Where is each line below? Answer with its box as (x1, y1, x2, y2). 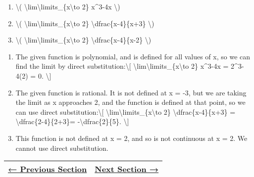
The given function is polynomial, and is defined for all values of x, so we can (15, 51, 251, 61)
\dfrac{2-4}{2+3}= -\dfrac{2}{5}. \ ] (15, 116, 129, 127)
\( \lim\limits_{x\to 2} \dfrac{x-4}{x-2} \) (15, 35, 152, 45)
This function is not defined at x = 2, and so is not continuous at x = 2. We (15, 133, 248, 143)
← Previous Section (8, 163, 87, 175)
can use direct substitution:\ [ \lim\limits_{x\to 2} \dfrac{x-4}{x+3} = (15, 106, 236, 117)
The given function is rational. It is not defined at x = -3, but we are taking (15, 87, 247, 97)
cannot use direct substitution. (15, 142, 108, 153)
